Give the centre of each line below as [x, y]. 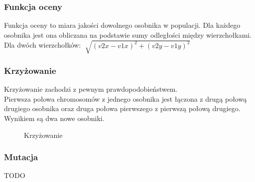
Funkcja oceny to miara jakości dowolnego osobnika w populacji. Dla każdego [122, 25]
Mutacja [21, 157]
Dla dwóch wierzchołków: [43, 45]
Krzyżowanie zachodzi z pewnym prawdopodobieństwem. [91, 89]
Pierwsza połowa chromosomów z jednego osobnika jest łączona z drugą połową [126, 98]
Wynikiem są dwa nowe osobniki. [54, 118]
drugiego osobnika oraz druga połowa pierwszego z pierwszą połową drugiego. [122, 108]
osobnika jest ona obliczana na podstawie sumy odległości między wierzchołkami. [128, 34]
